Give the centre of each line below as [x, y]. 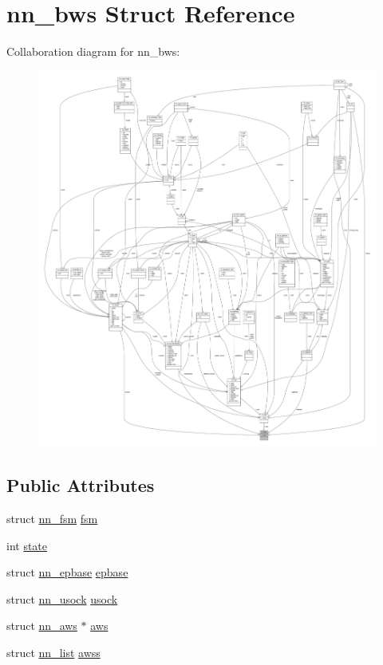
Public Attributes [81, 485]
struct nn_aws [42, 626]
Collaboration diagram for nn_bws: [93, 51]
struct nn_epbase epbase [67, 572]
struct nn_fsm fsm [52, 518]
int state [27, 545]
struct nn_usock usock [62, 598]
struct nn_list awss [53, 652]
